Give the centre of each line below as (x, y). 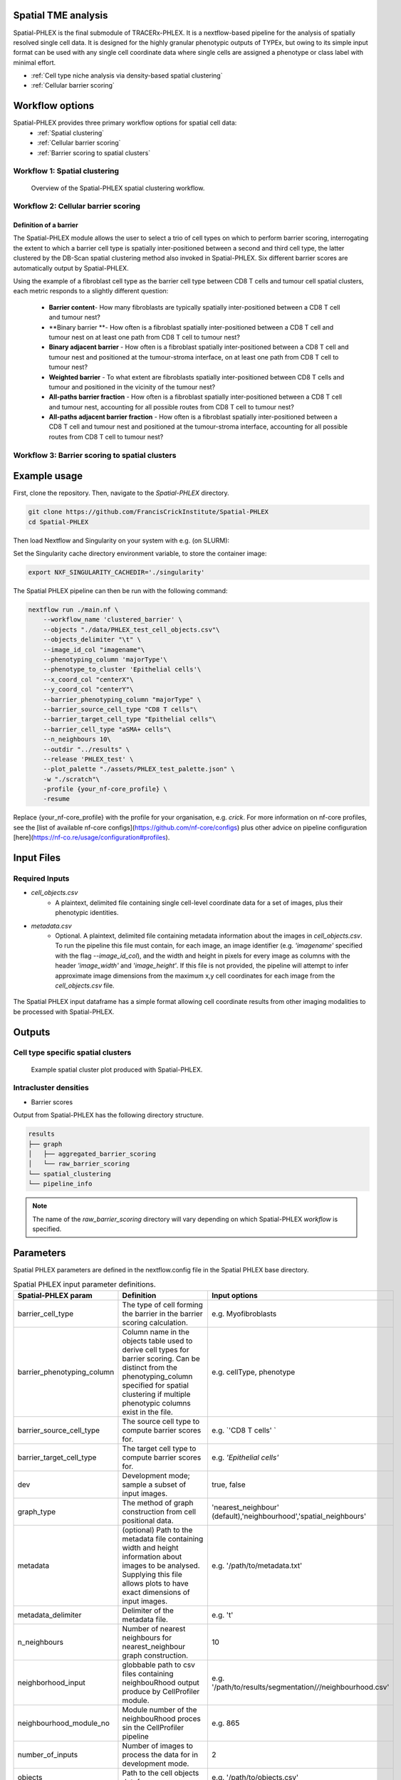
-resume (57, 799)
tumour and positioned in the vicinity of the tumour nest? (132, 387)
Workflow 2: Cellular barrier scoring (77, 206)
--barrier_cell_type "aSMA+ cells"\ (107, 729)
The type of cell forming (162, 1304)
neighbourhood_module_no (64, 1723)
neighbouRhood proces (161, 1718)
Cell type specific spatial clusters (72, 1052)
